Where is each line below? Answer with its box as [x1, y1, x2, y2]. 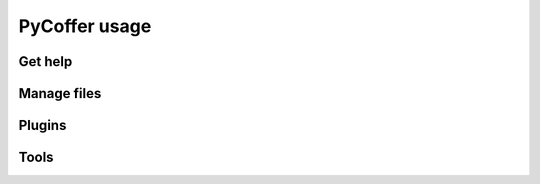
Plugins [18, 117, 67, 134]
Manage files [18, 85, 102, 102]
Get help [18, 53, 73, 70]
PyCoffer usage [18, 15, 152, 37]
